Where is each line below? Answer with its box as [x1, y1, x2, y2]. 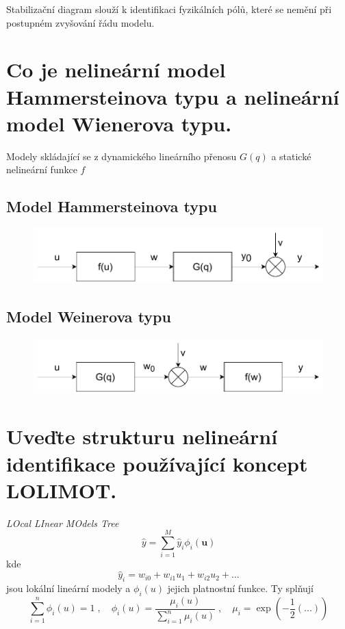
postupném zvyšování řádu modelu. [6, 15, 155, 29]
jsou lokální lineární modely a [6, 581, 131, 595]
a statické [271, 149, 311, 163]
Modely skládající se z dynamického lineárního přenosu [6, 149, 237, 163]
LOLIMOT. [6, 476, 117, 504]
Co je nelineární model [6, 55, 226, 84]
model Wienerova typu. [6, 109, 232, 137]
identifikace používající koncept [6, 449, 308, 477]
